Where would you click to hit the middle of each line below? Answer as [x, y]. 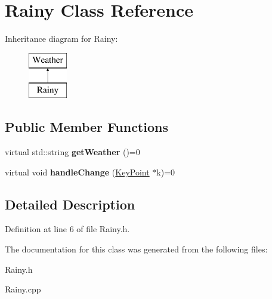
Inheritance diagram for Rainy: [61, 38]
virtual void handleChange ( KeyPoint [77, 172]
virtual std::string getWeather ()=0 [72, 152]
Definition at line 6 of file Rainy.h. [67, 229]
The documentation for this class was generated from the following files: [136, 249]
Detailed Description [70, 204]
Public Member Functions [86, 127]
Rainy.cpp [23, 289]
